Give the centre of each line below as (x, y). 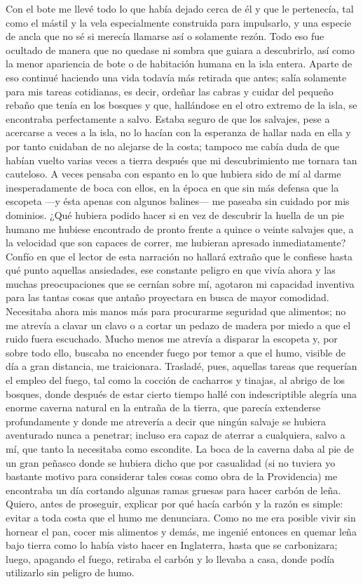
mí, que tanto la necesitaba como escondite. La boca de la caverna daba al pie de (180, 449)
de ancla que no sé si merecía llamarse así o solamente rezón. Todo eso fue (165, 36)
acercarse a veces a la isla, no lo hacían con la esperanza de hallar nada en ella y (178, 132)
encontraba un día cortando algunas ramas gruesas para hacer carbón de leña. (173, 490)
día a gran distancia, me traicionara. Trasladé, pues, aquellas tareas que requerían (181, 366)
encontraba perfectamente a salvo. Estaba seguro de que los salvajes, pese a (168, 118)
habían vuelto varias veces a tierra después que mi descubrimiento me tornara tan (181, 160)
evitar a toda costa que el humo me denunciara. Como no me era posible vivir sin (181, 517)
